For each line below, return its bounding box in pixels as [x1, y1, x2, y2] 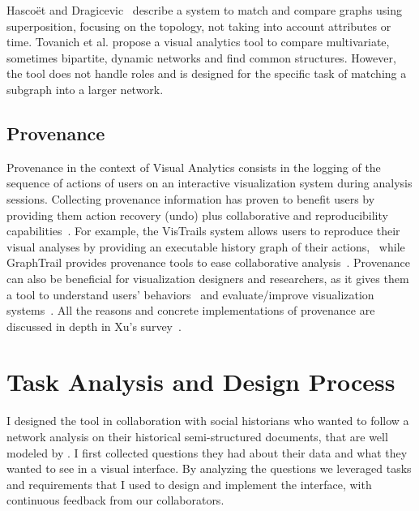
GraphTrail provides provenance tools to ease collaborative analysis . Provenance [6, 254, 410, 271]
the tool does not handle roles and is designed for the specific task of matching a [6, 65, 407, 82]
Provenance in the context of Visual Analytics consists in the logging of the [6, 158, 381, 175]
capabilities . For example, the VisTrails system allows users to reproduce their [6, 222, 400, 239]
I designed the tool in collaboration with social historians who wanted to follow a [6, 412, 409, 429]
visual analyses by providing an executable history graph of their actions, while [6, 238, 405, 255]
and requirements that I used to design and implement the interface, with [6, 475, 372, 492]
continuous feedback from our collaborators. [6, 492, 224, 509]
